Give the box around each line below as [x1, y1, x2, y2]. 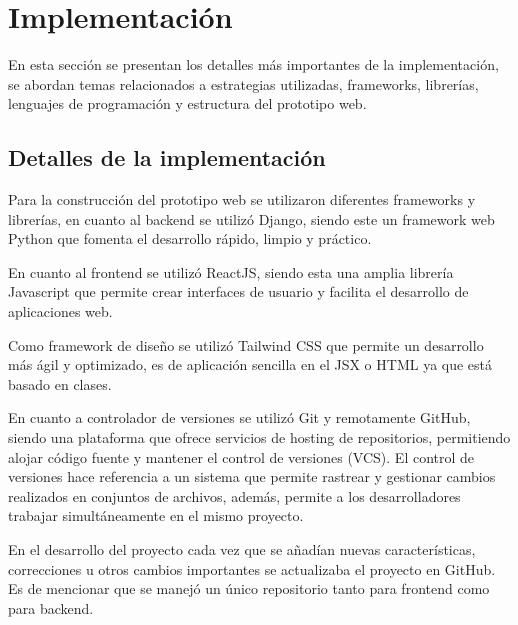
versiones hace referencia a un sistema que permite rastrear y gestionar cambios [8, 466, 496, 487]
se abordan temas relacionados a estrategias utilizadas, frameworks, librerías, [8, 73, 479, 94]
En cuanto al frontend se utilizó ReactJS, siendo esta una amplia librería [8, 261, 454, 282]
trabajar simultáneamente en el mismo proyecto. [8, 505, 304, 526]
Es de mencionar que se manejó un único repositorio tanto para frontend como [8, 578, 490, 599]
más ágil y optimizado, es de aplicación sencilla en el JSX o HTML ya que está [8, 354, 493, 375]
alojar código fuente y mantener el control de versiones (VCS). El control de [8, 446, 475, 467]
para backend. [8, 597, 94, 618]
